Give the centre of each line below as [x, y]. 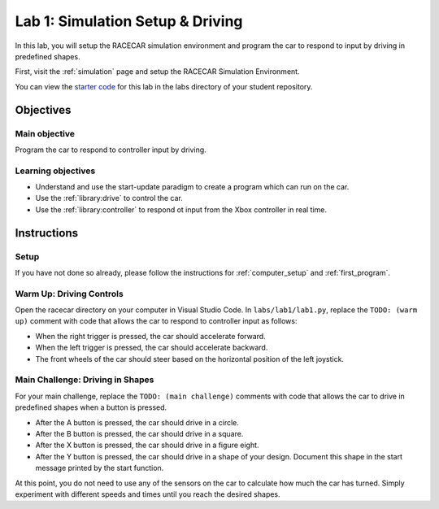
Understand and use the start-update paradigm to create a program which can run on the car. [192, 187]
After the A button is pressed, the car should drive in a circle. [137, 422]
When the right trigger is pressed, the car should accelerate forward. [150, 336]
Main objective [45, 133]
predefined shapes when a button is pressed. [91, 407]
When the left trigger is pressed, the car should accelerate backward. [152, 348]
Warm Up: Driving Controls [69, 294]
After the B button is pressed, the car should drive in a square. [139, 433]
